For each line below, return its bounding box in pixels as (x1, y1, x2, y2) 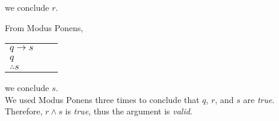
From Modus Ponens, (5, 21, 84, 34)
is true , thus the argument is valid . (65, 105, 192, 117)
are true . (243, 93, 275, 105)
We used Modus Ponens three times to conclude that (5, 93, 200, 105)
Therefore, (5, 105, 43, 117)
